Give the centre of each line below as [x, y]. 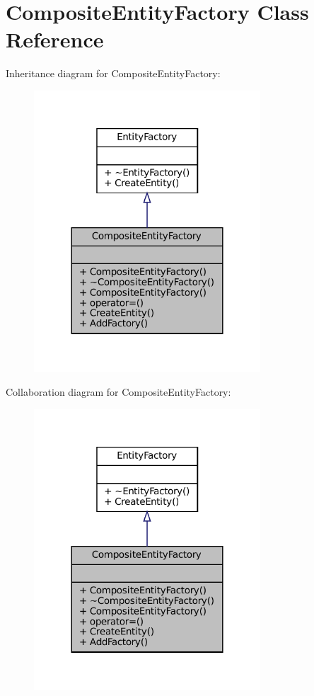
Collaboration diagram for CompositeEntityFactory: [118, 391]
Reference [55, 39]
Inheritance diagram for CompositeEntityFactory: [113, 73]
